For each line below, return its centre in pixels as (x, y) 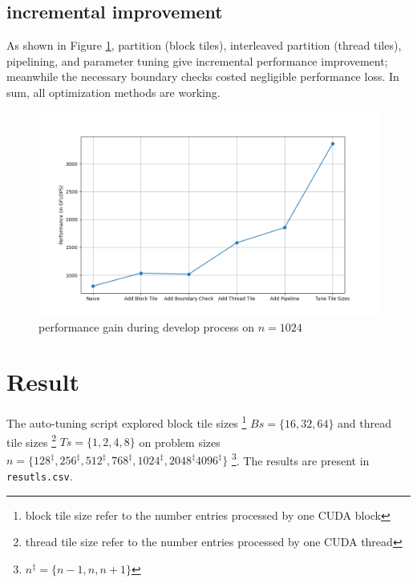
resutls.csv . (40, 476)
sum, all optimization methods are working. (113, 92)
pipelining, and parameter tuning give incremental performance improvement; (197, 60)
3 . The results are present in (300, 459)
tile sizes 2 (31, 440)
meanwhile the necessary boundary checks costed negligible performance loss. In (203, 76)
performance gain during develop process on (147, 326)
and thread (365, 422)
